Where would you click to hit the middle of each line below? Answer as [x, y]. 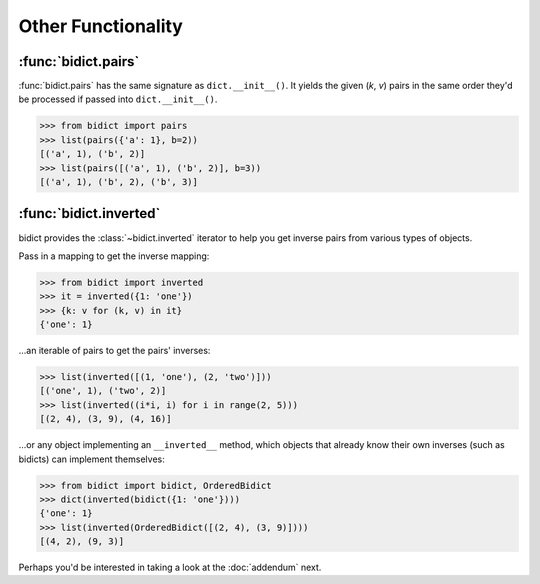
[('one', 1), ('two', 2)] [103, 391]
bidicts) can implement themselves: [91, 459]
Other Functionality [101, 26]
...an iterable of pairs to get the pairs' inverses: [114, 351]
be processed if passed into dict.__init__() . [118, 99]
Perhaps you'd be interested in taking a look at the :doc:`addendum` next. [170, 567]
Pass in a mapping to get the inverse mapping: [114, 256]
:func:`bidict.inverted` [89, 213]
